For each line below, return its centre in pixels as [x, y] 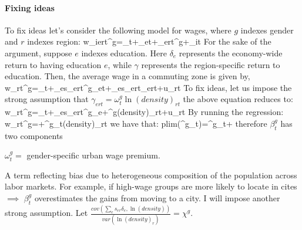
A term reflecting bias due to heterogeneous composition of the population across [151, 175]
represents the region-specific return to [211, 64]
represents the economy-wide [231, 53]
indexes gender [267, 30]
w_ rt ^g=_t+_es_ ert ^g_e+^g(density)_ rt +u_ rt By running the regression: [144, 112]
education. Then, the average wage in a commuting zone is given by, [127, 76]
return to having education [53, 64]
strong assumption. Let [46, 213]
